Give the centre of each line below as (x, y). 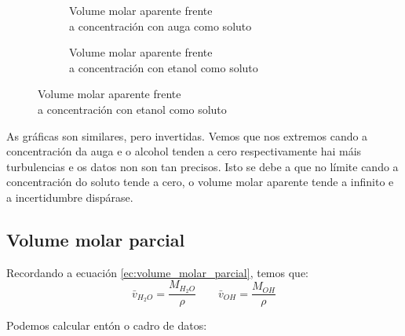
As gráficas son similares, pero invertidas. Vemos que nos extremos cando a (187, 135)
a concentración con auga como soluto (161, 26)
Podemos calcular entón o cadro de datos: (107, 325)
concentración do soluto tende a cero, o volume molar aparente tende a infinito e (200, 182)
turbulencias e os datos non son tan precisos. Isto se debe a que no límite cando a (202, 166)
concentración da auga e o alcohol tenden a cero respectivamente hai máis (184, 151)
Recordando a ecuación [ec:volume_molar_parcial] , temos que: (157, 272)
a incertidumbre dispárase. (70, 197)
